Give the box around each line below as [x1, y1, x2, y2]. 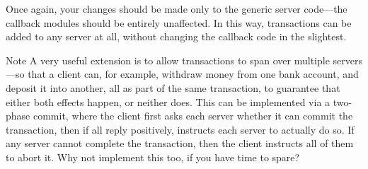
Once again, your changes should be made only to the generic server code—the [6, 1, 347, 16]
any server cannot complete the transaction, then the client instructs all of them [6, 136, 354, 151]
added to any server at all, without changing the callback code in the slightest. [6, 29, 347, 44]
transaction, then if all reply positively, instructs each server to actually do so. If [6, 122, 355, 136]
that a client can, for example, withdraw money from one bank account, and [28, 66, 359, 81]
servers [333, 52, 362, 67]
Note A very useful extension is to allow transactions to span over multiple [6, 52, 330, 67]
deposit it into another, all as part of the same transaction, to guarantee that [6, 80, 340, 95]
